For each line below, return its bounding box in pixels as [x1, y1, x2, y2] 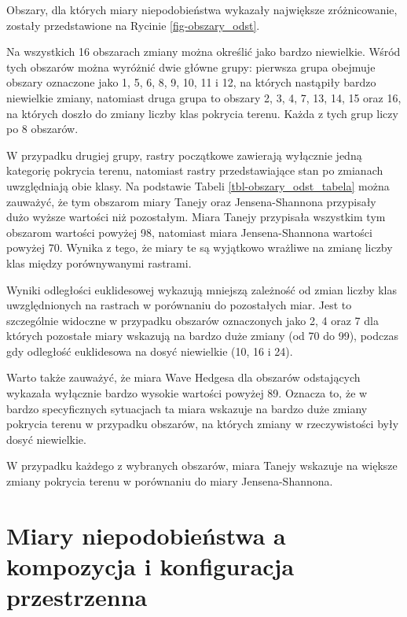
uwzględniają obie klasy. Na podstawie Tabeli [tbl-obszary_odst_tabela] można [6, 177, 390, 194]
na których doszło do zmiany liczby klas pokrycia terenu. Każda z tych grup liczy [6, 105, 398, 121]
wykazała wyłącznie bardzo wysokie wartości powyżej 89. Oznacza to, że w [6, 385, 368, 401]
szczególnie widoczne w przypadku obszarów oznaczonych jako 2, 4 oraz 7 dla [6, 312, 379, 328]
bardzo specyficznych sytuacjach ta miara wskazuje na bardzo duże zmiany [6, 400, 368, 416]
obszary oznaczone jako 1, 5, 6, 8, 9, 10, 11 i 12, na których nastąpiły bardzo [6, 74, 376, 91]
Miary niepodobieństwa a [6, 519, 286, 551]
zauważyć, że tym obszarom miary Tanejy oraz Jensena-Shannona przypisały [6, 193, 376, 209]
